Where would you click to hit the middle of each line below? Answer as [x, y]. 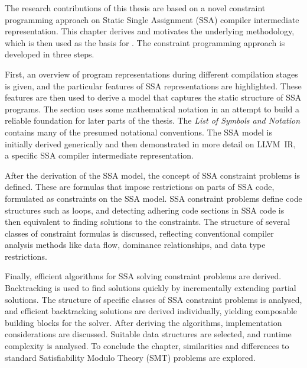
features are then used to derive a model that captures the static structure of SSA [153, 97]
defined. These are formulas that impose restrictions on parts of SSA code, [140, 187]
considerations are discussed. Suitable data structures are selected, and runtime [148, 334]
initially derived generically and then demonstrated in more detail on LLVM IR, [150, 143]
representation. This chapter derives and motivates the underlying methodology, [150, 31]
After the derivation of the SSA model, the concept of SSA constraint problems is [153, 175]
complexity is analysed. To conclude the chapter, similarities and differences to [147, 346]
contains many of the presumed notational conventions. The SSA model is [139, 132]
